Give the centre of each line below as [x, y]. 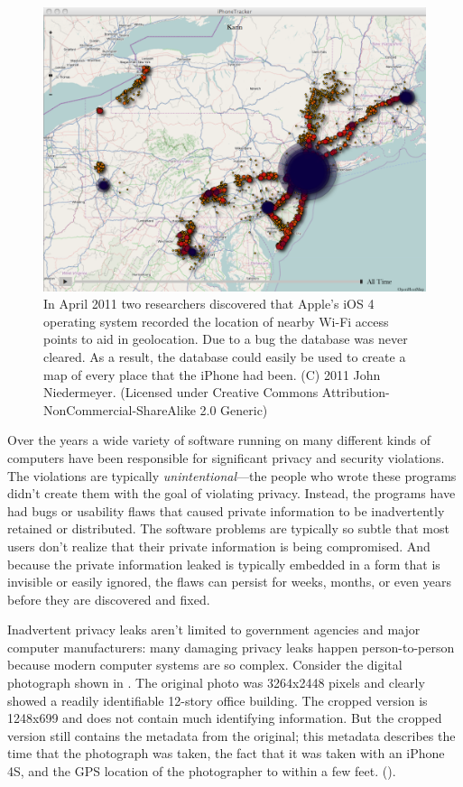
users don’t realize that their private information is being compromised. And [219, 546]
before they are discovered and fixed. [109, 599]
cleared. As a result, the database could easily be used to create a [225, 356]
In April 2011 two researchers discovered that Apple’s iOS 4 [209, 304]
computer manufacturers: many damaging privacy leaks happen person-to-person [231, 647]
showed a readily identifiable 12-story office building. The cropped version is [218, 700]
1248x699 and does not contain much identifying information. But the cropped [225, 718]
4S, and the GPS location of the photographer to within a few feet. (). [202, 771]
